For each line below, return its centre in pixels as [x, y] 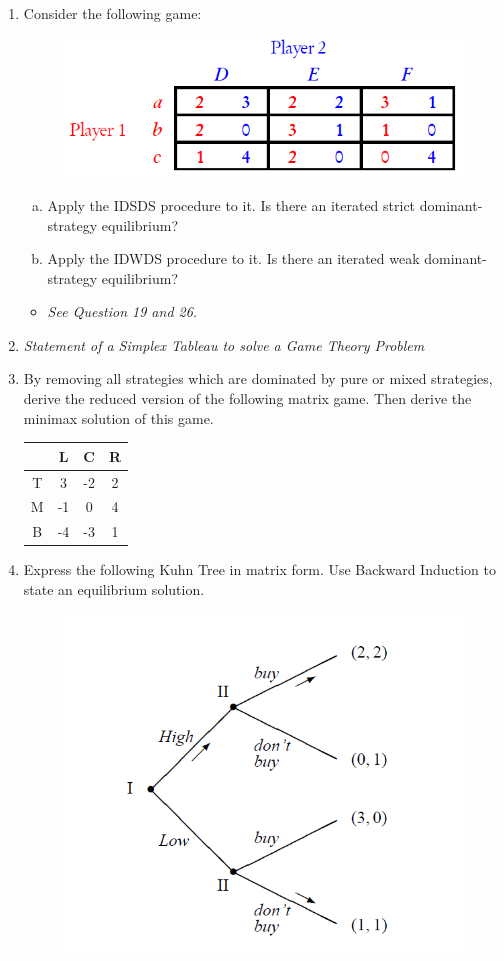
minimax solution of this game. [118, 417]
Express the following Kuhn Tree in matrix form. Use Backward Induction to [259, 569]
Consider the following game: [112, 13]
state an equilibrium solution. [114, 588]
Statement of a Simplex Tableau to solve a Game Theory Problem [224, 344]
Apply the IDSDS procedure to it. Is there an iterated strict [231, 204]
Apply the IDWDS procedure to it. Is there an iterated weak [233, 258]
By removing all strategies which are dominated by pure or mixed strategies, [258, 378]
